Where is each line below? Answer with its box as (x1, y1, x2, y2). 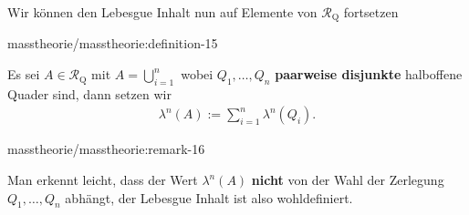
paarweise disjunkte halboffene (275, 65, 463, 84)
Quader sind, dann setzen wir (7, 84, 172, 103)
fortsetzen (343, 3, 399, 21)
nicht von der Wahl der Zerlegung (251, 170, 444, 189)
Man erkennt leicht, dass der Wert (7, 170, 198, 189)
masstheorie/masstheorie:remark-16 (7, 139, 205, 159)
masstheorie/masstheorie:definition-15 (7, 34, 218, 53)
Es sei (7, 65, 40, 84)
